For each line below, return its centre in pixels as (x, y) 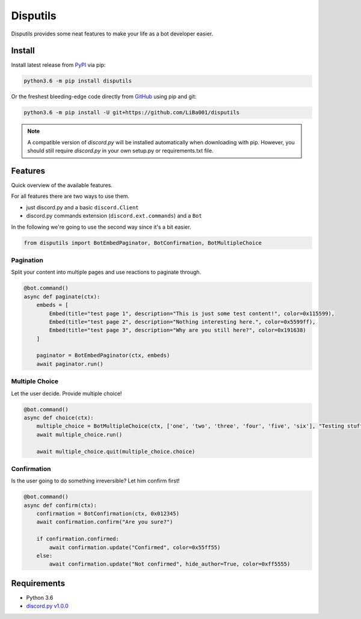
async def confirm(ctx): (60, 505)
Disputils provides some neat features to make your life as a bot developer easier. (112, 34)
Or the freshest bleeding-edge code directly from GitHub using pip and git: (104, 97)
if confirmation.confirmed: (78, 539)
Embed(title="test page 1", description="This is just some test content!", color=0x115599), (192, 313)
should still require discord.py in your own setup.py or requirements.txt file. (120, 151)
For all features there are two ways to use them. (70, 196)
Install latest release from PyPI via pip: (58, 65)
